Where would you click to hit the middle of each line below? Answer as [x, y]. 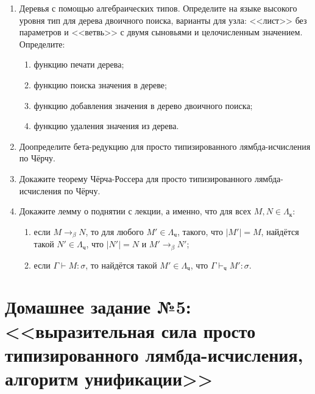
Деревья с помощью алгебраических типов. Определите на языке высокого [158, 8]
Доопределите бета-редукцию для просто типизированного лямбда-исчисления [165, 146]
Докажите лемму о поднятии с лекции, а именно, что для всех [135, 211]
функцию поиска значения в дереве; [100, 84]
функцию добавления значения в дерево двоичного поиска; [143, 105]
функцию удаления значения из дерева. [106, 126]
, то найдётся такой [121, 265]
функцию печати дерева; [79, 64]
